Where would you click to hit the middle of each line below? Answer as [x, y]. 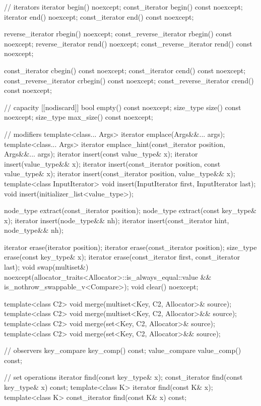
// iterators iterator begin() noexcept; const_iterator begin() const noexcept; [123, 7]
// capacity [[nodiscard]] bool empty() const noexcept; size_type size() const [123, 107]
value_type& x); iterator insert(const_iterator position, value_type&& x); [120, 173]
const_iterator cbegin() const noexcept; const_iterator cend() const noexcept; [125, 70]
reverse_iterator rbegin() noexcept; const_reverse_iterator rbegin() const [118, 34]
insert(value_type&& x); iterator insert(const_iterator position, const [112, 163]
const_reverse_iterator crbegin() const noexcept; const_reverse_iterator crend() [129, 80]
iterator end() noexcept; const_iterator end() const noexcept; [99, 16]
